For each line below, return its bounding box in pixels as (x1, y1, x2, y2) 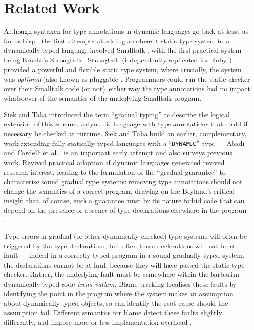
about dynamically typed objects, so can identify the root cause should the (4, 298, 228, 308)
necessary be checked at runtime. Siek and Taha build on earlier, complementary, (4, 128, 247, 139)
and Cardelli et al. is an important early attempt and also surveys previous (4, 147, 232, 158)
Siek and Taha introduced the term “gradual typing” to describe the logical (4, 109, 230, 119)
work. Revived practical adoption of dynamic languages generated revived (4, 157, 225, 167)
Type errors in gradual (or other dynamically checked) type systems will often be (4, 231, 247, 241)
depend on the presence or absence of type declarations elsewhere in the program (4, 205, 247, 215)
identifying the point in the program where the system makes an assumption (4, 288, 233, 298)
